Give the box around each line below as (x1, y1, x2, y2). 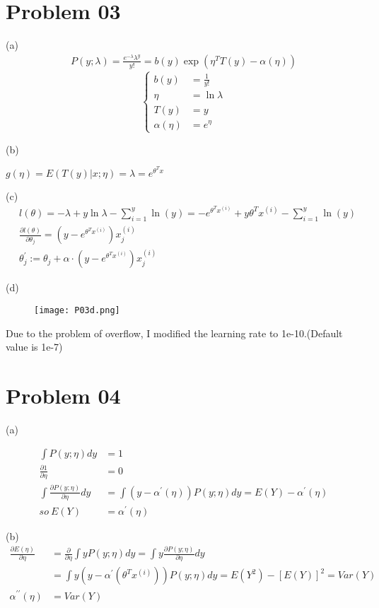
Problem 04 (6, 380, 121, 409)
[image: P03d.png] (34, 305, 120, 315)
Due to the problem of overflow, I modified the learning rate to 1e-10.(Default (6, 325, 343, 340)
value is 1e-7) (6, 339, 63, 354)
